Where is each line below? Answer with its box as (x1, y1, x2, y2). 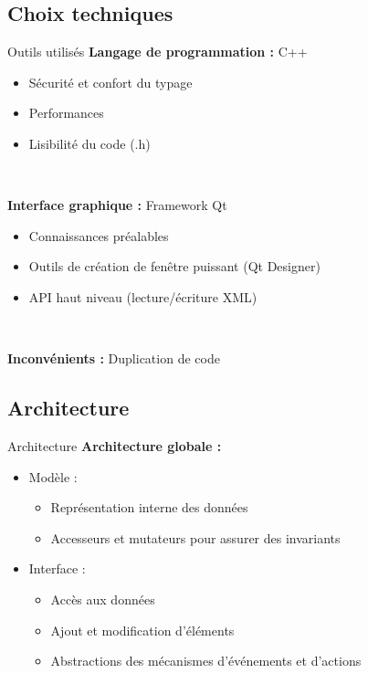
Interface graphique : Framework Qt (7, 195, 227, 215)
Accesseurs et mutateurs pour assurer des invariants (50, 528, 341, 547)
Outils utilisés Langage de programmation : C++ (7, 42, 308, 61)
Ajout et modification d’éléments (50, 620, 235, 639)
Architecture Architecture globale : (7, 436, 222, 455)
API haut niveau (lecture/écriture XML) (28, 287, 258, 306)
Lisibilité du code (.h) (28, 133, 151, 152)
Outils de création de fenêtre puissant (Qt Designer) (28, 257, 321, 276)
